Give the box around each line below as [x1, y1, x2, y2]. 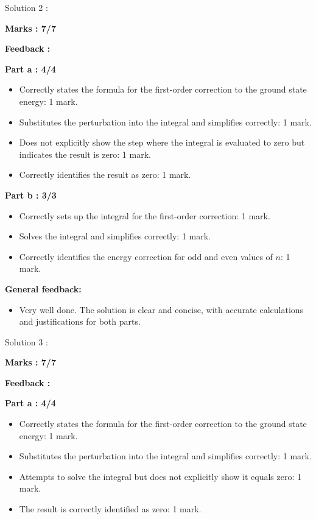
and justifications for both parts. [19, 315, 141, 328]
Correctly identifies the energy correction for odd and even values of [19, 250, 273, 263]
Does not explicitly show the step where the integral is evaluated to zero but [19, 136, 305, 149]
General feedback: [5, 282, 82, 295]
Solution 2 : [5, 1, 48, 13]
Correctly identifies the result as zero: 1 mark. [19, 168, 191, 181]
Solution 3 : [5, 335, 48, 348]
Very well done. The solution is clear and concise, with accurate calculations [19, 303, 304, 316]
